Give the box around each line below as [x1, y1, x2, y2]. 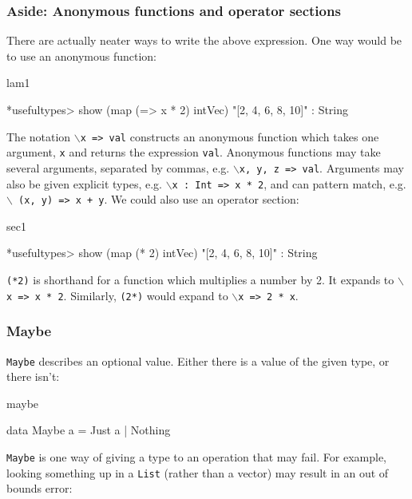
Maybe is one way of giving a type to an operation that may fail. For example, [6, 449, 386, 465]
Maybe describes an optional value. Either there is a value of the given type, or [6, 352, 390, 369]
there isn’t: [6, 368, 60, 385]
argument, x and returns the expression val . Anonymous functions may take [6, 144, 381, 160]
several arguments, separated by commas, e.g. [6, 159, 230, 176]
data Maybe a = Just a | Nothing [6, 422, 171, 438]
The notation [6, 128, 71, 145]
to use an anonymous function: [6, 47, 157, 64]
